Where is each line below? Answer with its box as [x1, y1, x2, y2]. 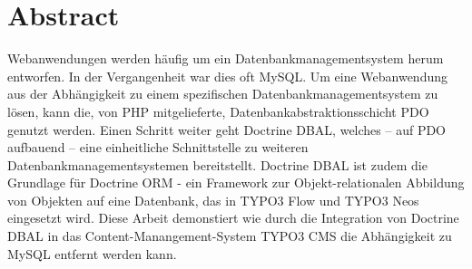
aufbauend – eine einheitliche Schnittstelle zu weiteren [7, 138, 309, 157]
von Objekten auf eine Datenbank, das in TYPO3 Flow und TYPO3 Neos [7, 190, 419, 209]
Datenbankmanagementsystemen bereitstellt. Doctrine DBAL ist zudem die [7, 155, 428, 174]
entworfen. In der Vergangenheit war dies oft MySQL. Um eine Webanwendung [7, 66, 447, 85]
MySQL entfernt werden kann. [7, 244, 177, 263]
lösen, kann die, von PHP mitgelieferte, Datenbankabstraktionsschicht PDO [7, 101, 429, 120]
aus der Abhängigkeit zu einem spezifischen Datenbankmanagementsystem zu [7, 84, 438, 103]
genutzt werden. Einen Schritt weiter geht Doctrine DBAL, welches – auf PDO [7, 120, 447, 139]
